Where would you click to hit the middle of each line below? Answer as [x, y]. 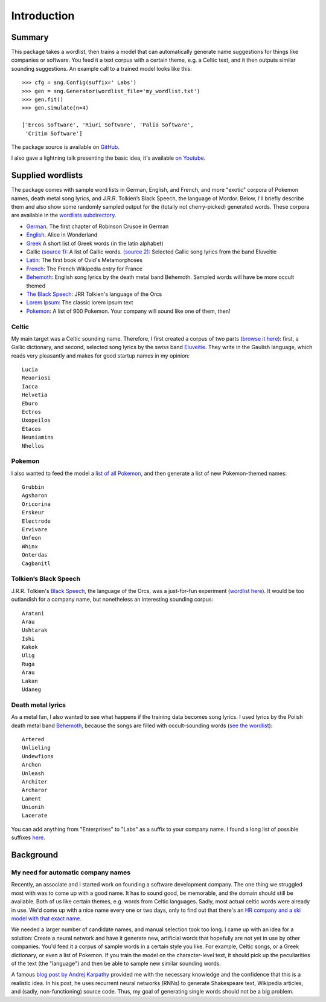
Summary [30, 37]
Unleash [33, 773]
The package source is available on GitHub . [66, 147]
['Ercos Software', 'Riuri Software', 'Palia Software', [108, 125]
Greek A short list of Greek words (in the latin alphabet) [95, 243]
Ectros [32, 412]
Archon [32, 765]
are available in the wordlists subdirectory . [64, 215]
